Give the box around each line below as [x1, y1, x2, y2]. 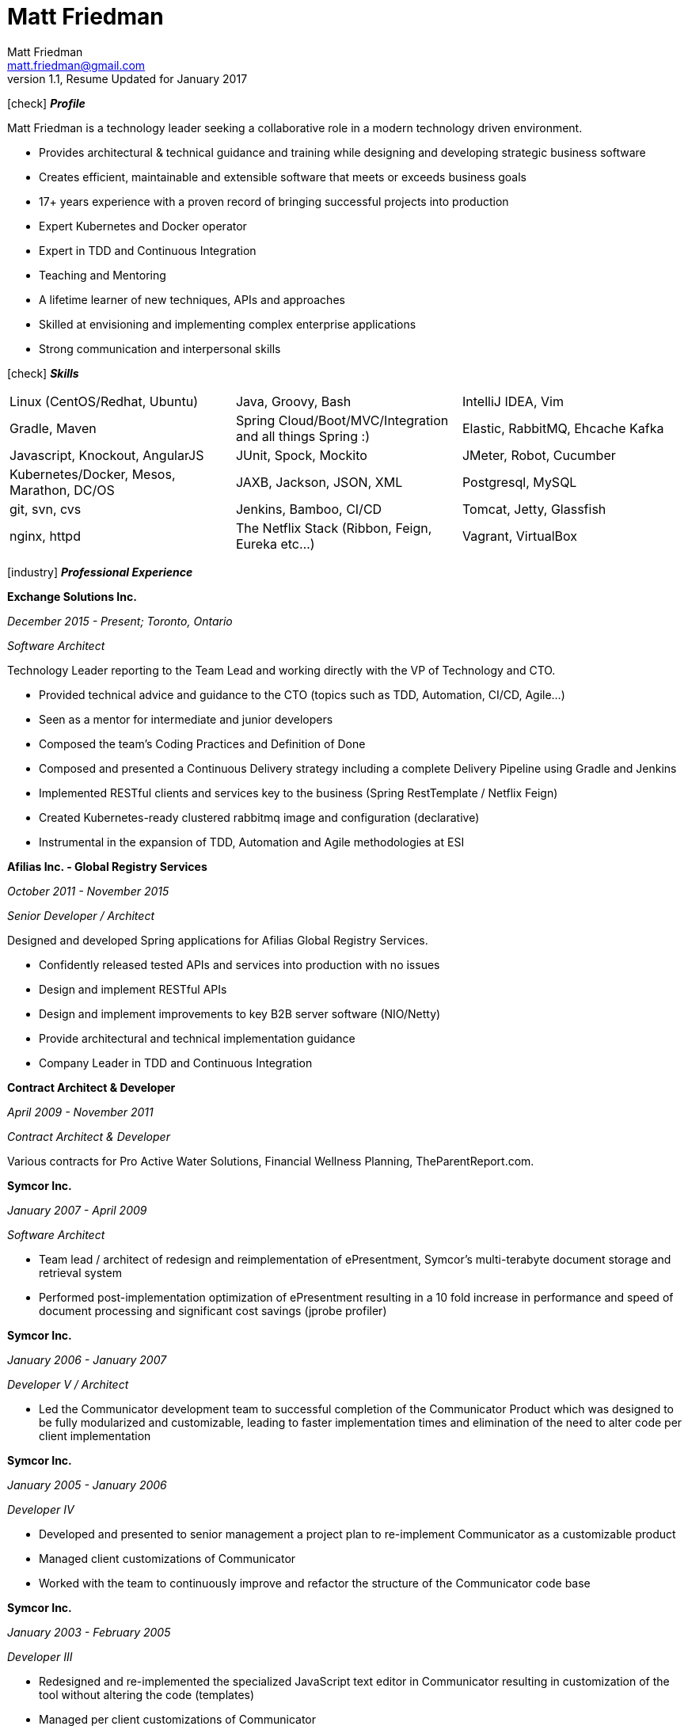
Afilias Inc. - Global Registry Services [7, 859, 207, 873]
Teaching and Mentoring [39, 268, 166, 282]
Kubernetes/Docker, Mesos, [10, 466, 176, 482]
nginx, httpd [10, 527, 81, 544]
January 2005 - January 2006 [7, 1477, 167, 1492]
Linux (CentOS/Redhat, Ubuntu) [10, 393, 198, 409]
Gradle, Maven [10, 420, 97, 436]
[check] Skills [7, 366, 79, 380]
